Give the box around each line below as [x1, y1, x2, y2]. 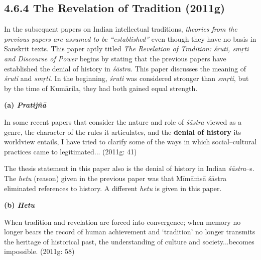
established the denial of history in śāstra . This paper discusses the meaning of [4, 63, 246, 73]
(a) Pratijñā [4, 100, 46, 110]
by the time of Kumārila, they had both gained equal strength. [4, 82, 198, 93]
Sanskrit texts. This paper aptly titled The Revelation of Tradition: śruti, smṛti [4, 43, 249, 54]
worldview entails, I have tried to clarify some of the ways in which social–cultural [4, 136, 257, 147]
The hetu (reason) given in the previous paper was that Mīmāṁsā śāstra [4, 172, 227, 183]
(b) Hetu [4, 200, 35, 210]
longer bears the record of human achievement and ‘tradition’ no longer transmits [4, 226, 255, 237]
